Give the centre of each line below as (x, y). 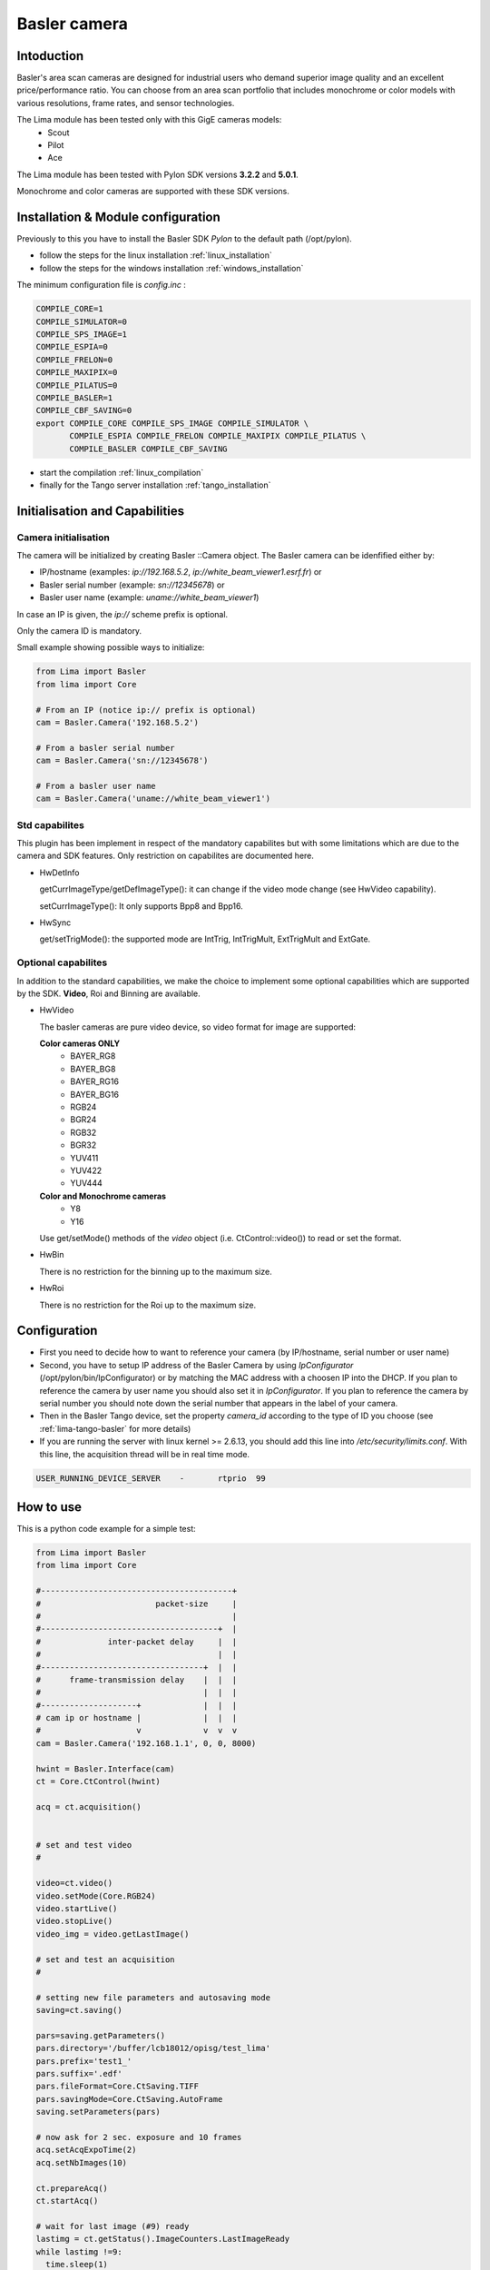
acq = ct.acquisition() (89, 1806)
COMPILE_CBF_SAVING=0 (84, 410)
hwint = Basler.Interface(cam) (106, 1769)
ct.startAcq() (67, 2201)
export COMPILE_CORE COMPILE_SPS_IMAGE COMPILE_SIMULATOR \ (172, 423)
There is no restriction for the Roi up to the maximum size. (148, 1305)
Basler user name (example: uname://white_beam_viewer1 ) (149, 597)
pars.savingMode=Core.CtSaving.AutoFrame (129, 2099)
